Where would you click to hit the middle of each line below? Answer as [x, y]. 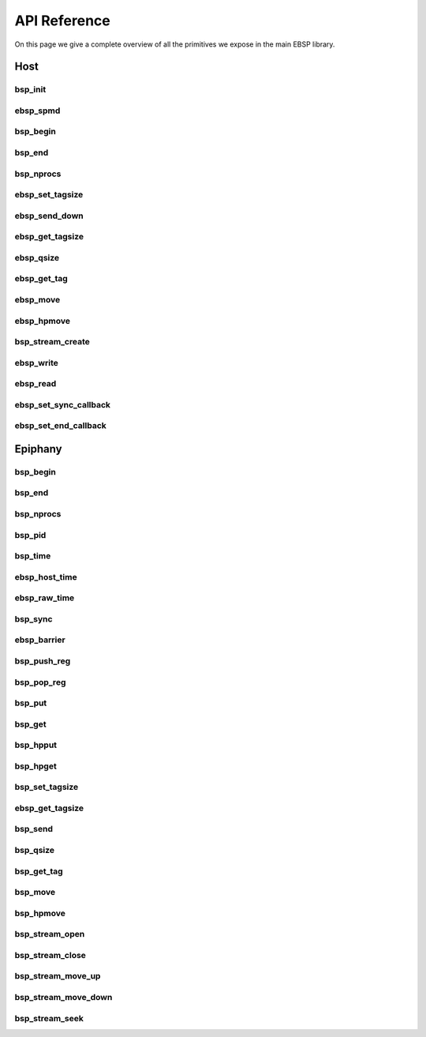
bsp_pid [30, 535]
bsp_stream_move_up [58, 976]
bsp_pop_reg [40, 682]
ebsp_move [37, 299]
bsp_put [31, 703]
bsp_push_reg [43, 661]
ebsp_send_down [49, 216]
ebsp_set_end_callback [60, 426]
